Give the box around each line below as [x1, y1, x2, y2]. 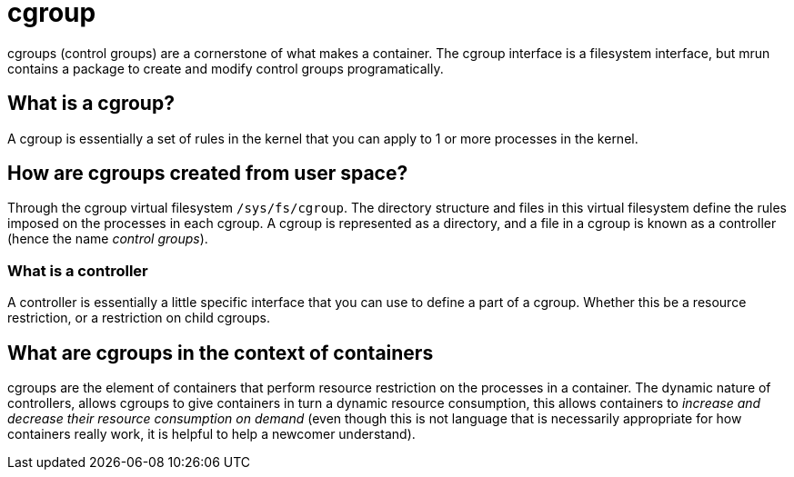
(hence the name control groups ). [7, 231, 208, 247]
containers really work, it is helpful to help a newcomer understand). [7, 426, 416, 442]
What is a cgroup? [7, 92, 175, 115]
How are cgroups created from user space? [7, 162, 408, 185]
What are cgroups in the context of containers [7, 341, 434, 364]
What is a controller [7, 261, 148, 280]
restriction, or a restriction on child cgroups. [7, 310, 270, 326]
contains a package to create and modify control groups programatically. [7, 60, 444, 76]
